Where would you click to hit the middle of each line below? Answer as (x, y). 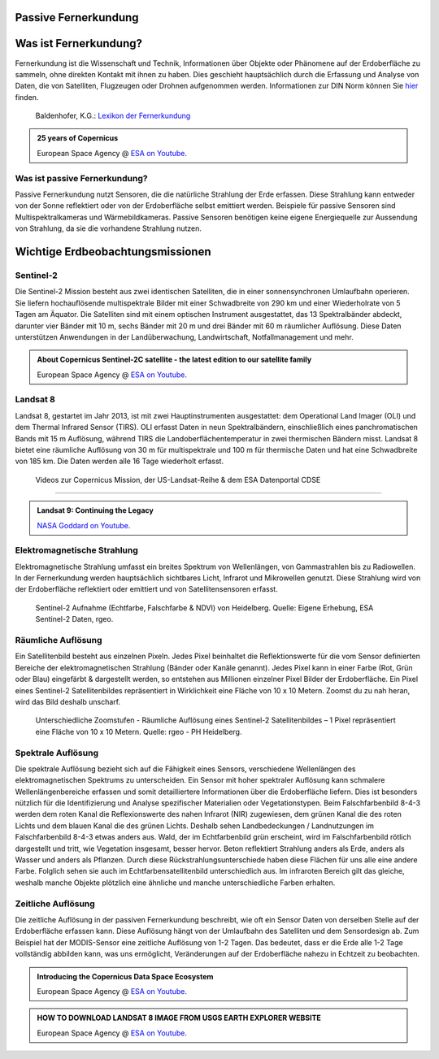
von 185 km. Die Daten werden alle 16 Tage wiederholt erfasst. (119, 461)
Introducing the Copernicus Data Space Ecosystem (125, 976)
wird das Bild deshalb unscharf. (68, 701)
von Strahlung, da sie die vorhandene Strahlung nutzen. (109, 228)
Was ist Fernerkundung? (78, 43)
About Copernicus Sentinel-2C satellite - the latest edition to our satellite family (174, 360)
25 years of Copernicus (78, 138)
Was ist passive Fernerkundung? (81, 178)
